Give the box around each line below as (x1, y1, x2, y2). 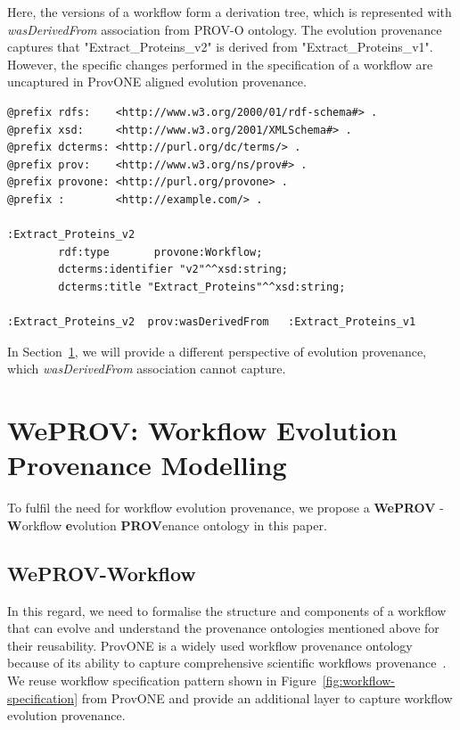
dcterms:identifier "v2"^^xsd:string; (58, 263, 288, 276)
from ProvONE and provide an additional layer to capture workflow (81, 688, 453, 707)
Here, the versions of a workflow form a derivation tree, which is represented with (7, 3, 452, 21)
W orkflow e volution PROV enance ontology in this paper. (7, 515, 327, 534)
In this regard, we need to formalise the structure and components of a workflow (7, 601, 447, 619)
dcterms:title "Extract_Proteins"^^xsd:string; (58, 280, 346, 293)
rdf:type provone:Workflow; (58, 245, 263, 258)
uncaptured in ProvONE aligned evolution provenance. (7, 72, 307, 91)
